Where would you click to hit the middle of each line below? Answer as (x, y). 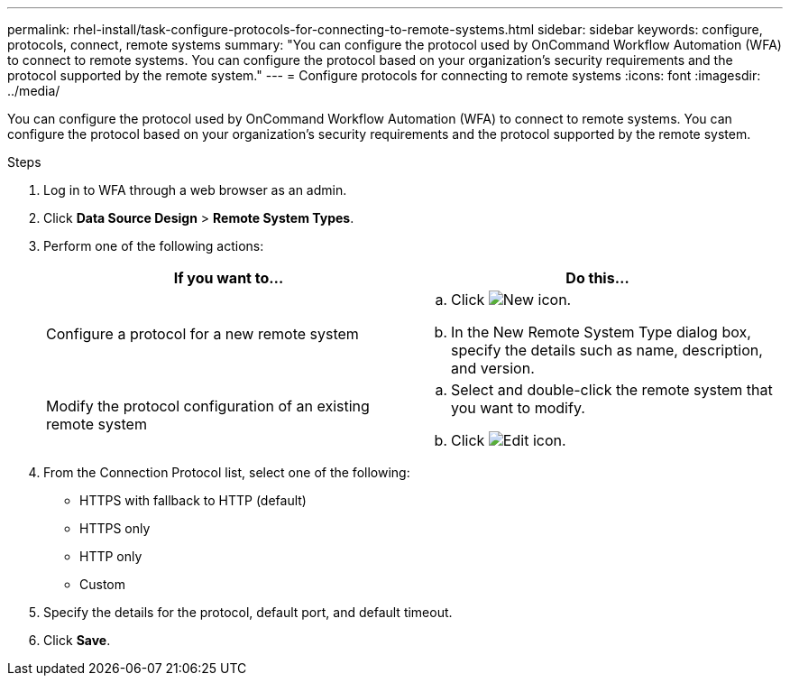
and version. (493, 368)
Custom (102, 584)
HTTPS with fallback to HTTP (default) (193, 500)
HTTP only (111, 556)
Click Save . (77, 640)
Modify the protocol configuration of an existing (208, 406)
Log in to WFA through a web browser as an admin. (195, 190)
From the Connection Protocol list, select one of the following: (227, 472)
